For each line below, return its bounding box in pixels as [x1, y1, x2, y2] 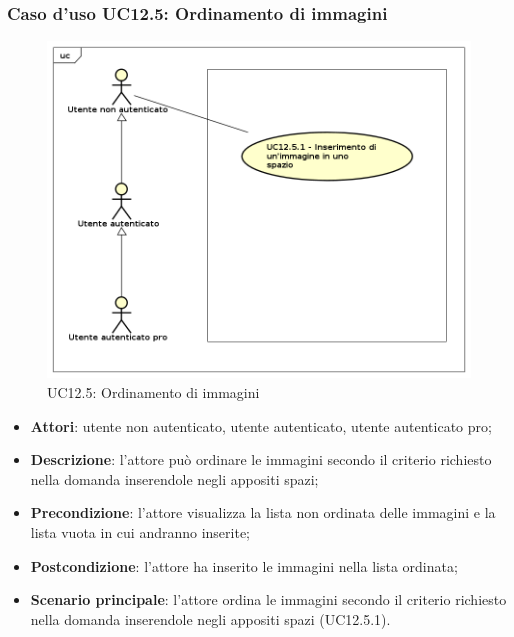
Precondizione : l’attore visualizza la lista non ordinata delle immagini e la [30, 502, 496, 523]
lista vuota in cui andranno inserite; [30, 522, 251, 543]
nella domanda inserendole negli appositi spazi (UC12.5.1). [30, 608, 391, 629]
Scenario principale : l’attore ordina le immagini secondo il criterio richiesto [30, 589, 507, 610]
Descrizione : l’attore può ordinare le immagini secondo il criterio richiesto [30, 449, 492, 470]
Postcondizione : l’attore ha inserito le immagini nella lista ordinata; [30, 555, 458, 576]
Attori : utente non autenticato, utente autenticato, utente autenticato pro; [30, 415, 492, 436]
